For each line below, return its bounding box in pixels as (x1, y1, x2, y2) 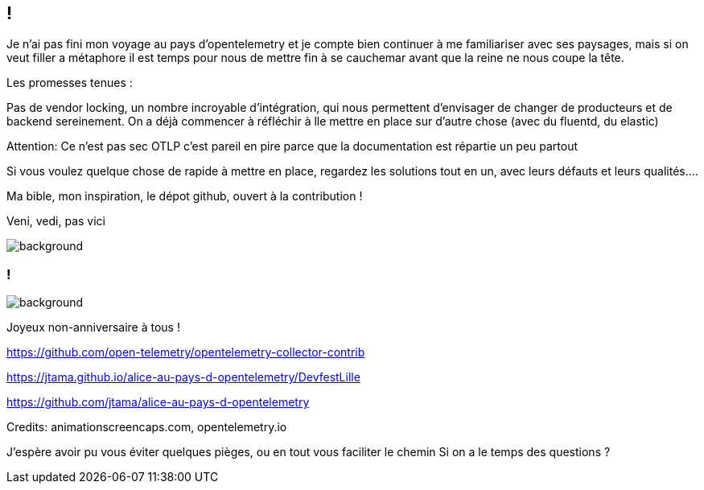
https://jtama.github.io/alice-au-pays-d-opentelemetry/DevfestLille (6, 370, 360, 385)
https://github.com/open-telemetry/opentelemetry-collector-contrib (6, 345, 365, 360)
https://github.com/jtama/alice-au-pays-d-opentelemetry (6, 395, 310, 410)
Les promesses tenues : (6, 76, 133, 90)
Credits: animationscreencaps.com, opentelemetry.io (6, 420, 287, 434)
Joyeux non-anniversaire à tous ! (6, 320, 180, 335)
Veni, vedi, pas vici (6, 214, 105, 229)
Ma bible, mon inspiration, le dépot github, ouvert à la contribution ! (6, 189, 363, 204)
